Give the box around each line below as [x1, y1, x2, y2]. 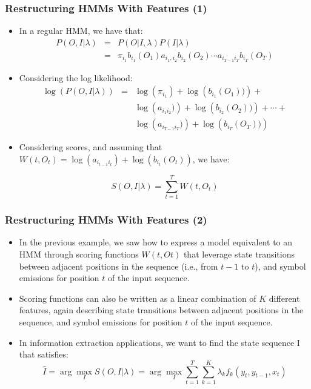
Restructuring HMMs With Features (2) [5, 212, 207, 227]
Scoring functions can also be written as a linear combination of [19, 291, 256, 304]
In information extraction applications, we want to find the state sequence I [19, 336, 300, 348]
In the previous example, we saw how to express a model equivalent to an [19, 236, 293, 248]
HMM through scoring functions [19, 247, 139, 260]
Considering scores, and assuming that [19, 141, 162, 153]
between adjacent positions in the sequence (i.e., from [19, 259, 218, 272]
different [269, 291, 300, 304]
